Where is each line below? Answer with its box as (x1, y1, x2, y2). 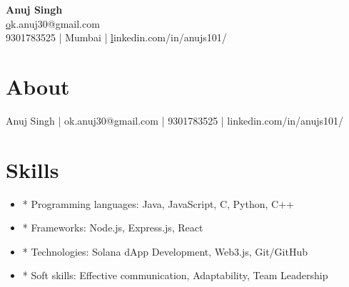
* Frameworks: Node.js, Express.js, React (22, 220, 203, 235)
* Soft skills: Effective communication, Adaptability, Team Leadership (22, 268, 328, 283)
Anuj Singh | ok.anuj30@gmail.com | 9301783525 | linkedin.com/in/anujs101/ (6, 113, 344, 127)
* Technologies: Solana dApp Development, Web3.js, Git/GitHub (22, 244, 308, 259)
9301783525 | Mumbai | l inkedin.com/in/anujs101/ (6, 30, 227, 45)
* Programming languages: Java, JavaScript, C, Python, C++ (22, 196, 294, 211)
